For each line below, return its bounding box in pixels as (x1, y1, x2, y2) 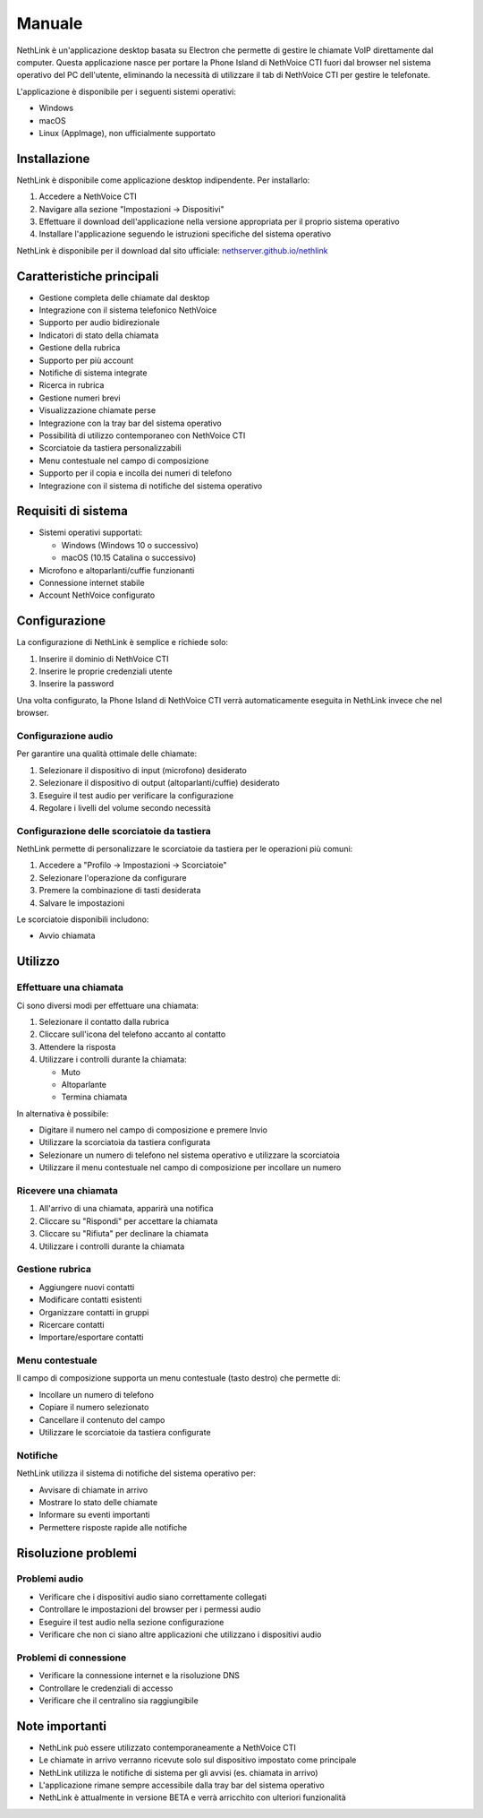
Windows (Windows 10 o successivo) (61, 539, 199, 550)
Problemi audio (16, 1572, 84, 1585)
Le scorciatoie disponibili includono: (16, 914, 149, 925)
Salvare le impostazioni (38, 897, 125, 909)
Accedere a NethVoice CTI (38, 191, 138, 202)
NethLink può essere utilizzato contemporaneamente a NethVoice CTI (38, 1742, 297, 1753)
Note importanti (16, 1719, 107, 1734)
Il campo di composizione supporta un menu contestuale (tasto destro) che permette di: (16, 1373, 341, 1383)
